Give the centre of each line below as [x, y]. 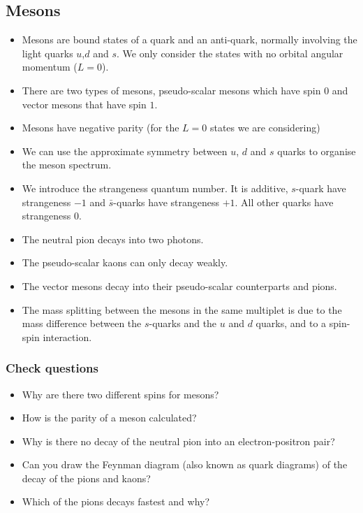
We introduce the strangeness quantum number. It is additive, [155, 188]
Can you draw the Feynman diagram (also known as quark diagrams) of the [185, 464]
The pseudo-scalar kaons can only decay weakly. [125, 262]
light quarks [47, 53]
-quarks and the [183, 323]
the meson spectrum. [67, 165]
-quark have [321, 188]
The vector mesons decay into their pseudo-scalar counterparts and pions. [179, 286]
